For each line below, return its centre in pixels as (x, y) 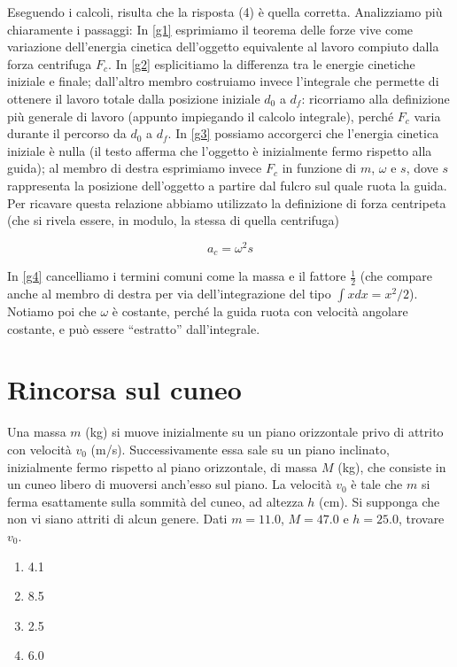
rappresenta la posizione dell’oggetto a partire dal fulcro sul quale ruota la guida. (227, 185)
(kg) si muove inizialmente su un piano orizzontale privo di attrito (264, 432)
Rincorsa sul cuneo (124, 389)
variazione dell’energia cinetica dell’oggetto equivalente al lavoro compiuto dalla (223, 47)
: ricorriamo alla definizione (376, 98)
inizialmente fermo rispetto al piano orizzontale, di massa (163, 466)
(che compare (396, 276)
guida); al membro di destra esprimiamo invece (135, 168)
